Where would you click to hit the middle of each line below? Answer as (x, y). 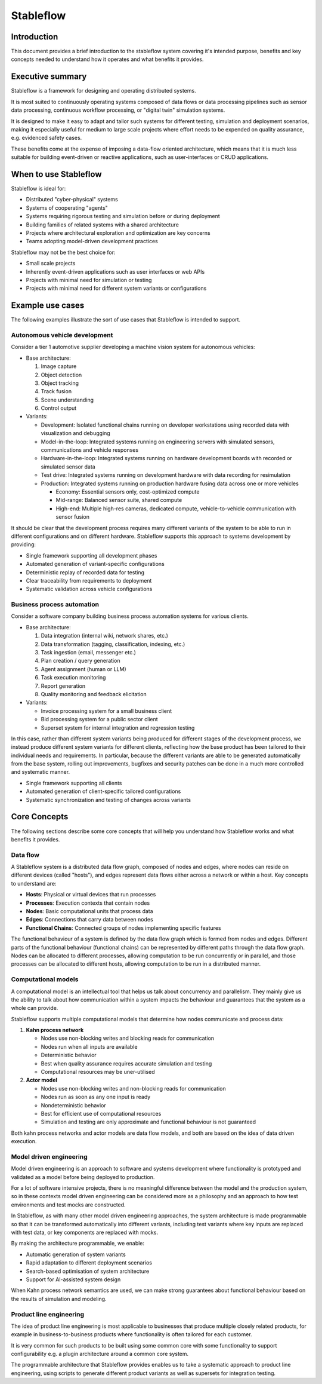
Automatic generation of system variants (76, 1254)
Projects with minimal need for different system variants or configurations (116, 288)
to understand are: (34, 883)
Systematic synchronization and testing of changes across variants (108, 800)
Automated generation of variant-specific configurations (95, 564)
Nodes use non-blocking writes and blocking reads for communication (128, 1038)
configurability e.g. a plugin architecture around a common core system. (100, 1354)
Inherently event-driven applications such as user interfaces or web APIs (115, 271)
